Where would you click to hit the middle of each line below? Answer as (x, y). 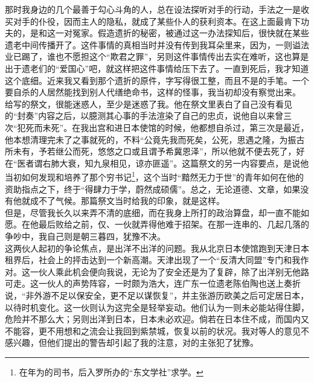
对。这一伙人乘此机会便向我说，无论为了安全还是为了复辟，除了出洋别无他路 (157, 271)
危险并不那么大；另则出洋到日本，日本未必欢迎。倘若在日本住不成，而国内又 (157, 319)
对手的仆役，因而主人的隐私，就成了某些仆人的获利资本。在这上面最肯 (152, 21)
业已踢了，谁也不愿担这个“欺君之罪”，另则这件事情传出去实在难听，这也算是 (157, 56)
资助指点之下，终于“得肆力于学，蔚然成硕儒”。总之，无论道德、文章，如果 (153, 189)
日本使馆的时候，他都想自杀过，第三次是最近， (216, 127)
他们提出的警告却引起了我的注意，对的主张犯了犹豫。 (152, 342)
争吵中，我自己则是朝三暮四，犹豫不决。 (85, 236)
